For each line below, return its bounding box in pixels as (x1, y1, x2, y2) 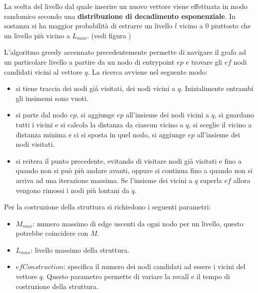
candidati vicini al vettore (4, 66, 83, 77)
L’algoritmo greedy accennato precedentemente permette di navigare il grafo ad (4, 47, 246, 57)
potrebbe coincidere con (15, 228, 88, 238)
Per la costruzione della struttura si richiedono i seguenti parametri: (4, 201, 211, 212)
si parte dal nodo (15, 109, 68, 120)
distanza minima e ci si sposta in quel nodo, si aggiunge (15, 129, 186, 139)
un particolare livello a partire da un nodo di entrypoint (4, 56, 174, 67)
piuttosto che (211, 20, 251, 31)
